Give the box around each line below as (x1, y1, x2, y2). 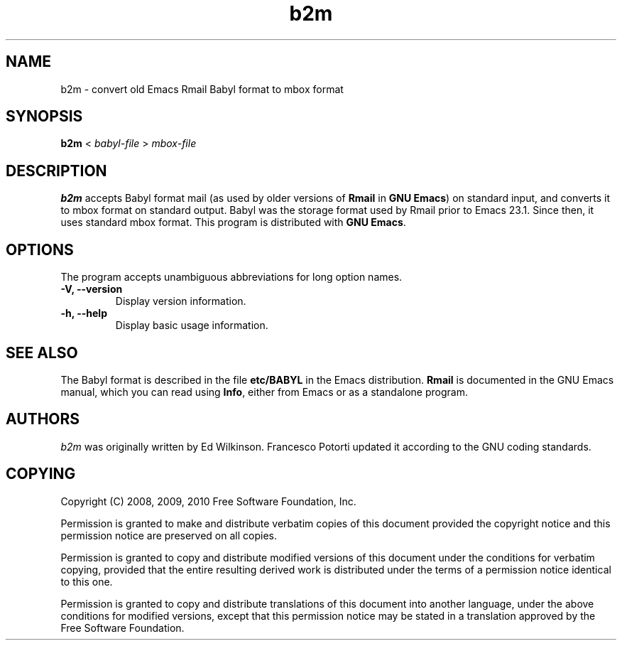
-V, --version (60, 283, 123, 296)
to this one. (60, 575, 113, 588)
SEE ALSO (6, 343, 78, 362)
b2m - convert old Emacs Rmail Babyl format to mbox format (60, 82, 344, 95)
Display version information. (115, 295, 246, 308)
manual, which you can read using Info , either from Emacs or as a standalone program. (60, 385, 468, 398)
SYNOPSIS (6, 107, 83, 126)
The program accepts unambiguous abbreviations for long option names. (60, 271, 403, 284)
